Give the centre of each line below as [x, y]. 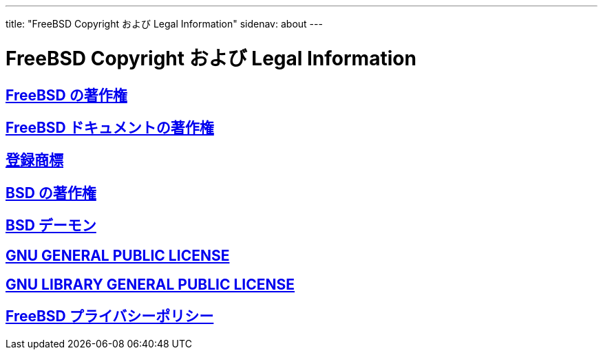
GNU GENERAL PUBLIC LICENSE [118, 255]
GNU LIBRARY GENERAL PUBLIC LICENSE [150, 285]
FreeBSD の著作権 [66, 95]
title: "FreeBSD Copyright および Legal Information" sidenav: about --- [164, 24]
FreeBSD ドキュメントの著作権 [110, 127]
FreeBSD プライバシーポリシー [110, 316]
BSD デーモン [51, 226]
